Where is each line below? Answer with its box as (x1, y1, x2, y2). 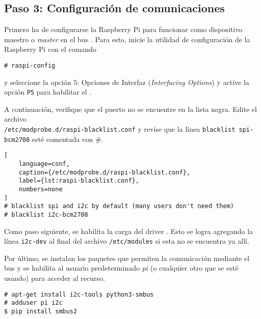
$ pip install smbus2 (4, 307, 77, 315)
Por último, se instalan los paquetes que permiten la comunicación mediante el (4, 252, 250, 263)
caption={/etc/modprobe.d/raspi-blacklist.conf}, (18, 168, 191, 176)
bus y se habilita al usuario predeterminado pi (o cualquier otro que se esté (4, 263, 239, 273)
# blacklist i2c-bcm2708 (4, 211, 88, 218)
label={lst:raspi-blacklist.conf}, (18, 177, 139, 185)
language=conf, (18, 160, 70, 168)
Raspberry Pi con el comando (4, 44, 96, 54)
